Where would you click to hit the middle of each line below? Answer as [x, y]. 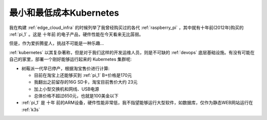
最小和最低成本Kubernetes [64, 13]
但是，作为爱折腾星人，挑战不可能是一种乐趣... [57, 43]
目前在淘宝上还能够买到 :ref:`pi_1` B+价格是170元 [83, 75]
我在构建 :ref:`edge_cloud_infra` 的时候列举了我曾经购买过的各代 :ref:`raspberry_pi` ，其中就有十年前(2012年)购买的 [127, 28]
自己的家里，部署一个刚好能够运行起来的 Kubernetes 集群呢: [70, 60]
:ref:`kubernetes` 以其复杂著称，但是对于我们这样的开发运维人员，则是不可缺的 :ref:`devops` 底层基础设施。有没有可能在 [132, 52]
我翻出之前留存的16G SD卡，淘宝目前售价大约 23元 [86, 82]
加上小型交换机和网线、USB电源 [67, 89]
